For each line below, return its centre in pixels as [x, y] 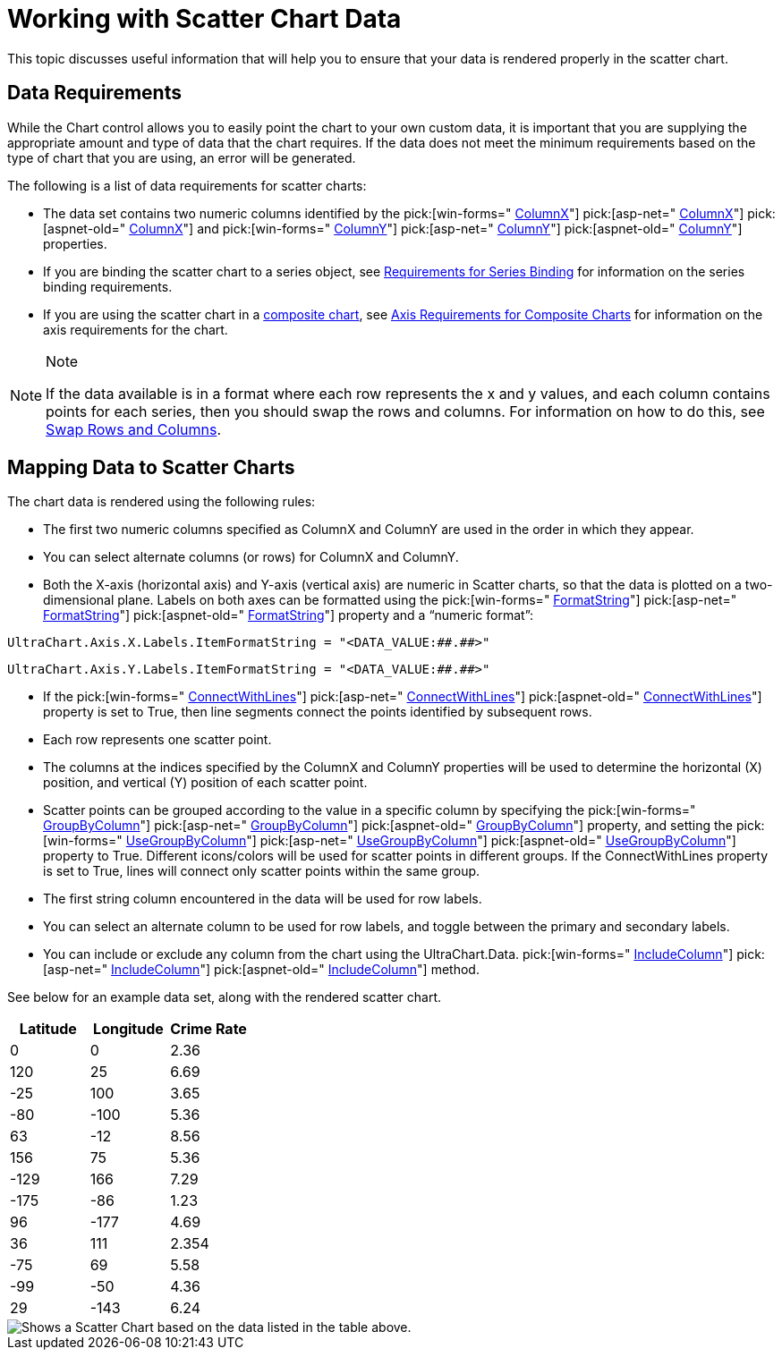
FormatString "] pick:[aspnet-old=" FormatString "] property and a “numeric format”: [289, 615]
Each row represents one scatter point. [157, 740]
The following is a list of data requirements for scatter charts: [187, 185]
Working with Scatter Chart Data [204, 19]
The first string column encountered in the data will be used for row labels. [263, 899]
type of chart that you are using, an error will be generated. [182, 157]
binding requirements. [108, 286]
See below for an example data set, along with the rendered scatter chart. [224, 997]
